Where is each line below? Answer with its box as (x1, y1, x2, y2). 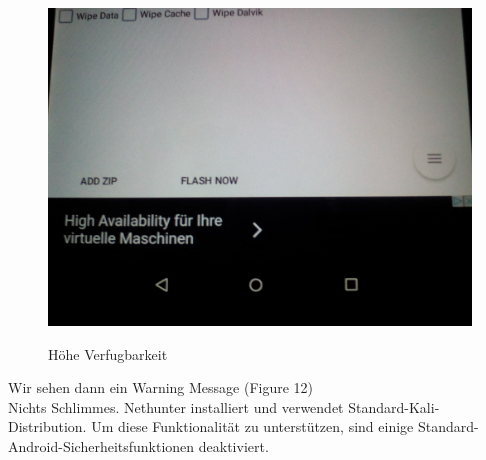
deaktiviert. (198, 435, 269, 456)
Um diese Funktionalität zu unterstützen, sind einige (91, 416, 414, 437)
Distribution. (8, 416, 87, 437)
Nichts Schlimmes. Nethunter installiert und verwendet (8, 396, 344, 417)
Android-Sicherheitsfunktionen (8, 435, 195, 456)
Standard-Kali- (348, 396, 440, 417)
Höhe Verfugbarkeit (48, 343, 168, 364)
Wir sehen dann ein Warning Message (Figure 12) (8, 377, 314, 398)
